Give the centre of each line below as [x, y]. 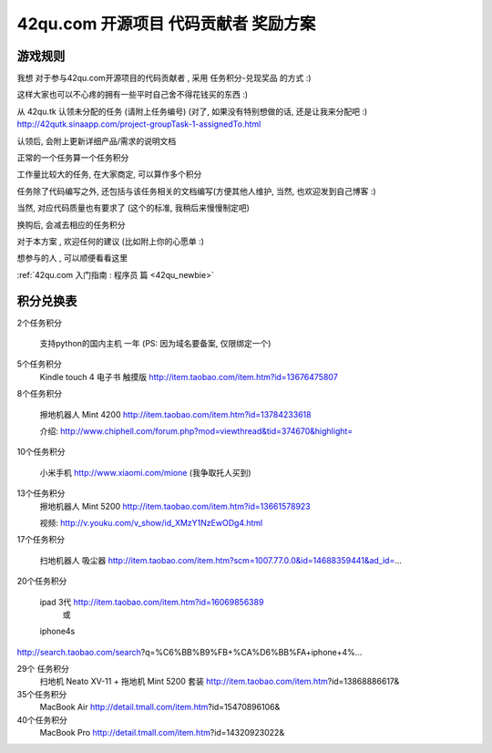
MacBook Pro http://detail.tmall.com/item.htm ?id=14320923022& [162, 733]
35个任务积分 [42, 694]
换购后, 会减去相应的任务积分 [71, 224]
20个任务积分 [42, 581]
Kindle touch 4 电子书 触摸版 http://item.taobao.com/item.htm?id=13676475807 [189, 376]
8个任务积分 [40, 394]
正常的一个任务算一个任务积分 [73, 158]
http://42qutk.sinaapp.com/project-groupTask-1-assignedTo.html [139, 124]
